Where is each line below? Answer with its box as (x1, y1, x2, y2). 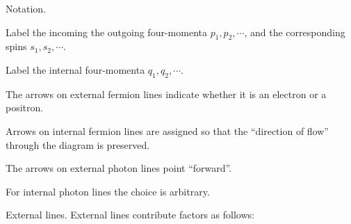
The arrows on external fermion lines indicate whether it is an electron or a (6, 86, 327, 101)
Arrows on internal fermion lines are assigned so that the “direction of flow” (6, 123, 329, 138)
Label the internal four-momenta (6, 62, 145, 77)
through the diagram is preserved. (6, 137, 150, 152)
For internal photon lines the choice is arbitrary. (6, 184, 210, 198)
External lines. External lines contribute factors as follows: (6, 207, 254, 222)
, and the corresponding (244, 24, 345, 39)
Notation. (6, 1, 46, 15)
